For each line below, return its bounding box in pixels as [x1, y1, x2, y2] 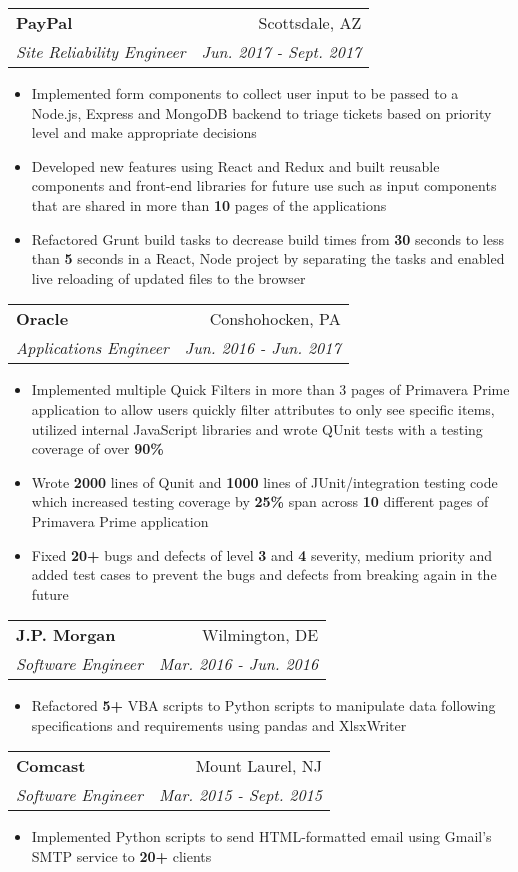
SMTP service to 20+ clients [31, 846, 212, 867]
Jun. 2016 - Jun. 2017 [184, 336, 341, 360]
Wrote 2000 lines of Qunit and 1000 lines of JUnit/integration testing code [31, 471, 498, 492]
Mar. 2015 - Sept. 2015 [158, 783, 322, 807]
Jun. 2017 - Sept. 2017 [201, 40, 362, 63]
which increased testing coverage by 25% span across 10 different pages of [31, 491, 489, 512]
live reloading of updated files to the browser [31, 267, 306, 288]
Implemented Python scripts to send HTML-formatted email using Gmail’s [31, 826, 492, 847]
